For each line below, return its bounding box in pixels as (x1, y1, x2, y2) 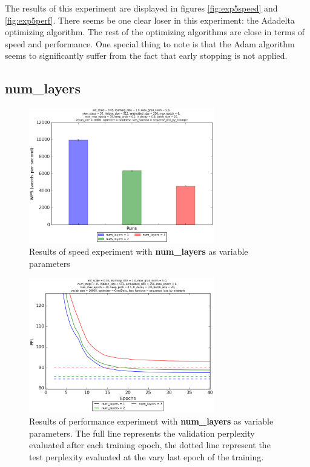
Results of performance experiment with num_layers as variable (29, 415, 274, 428)
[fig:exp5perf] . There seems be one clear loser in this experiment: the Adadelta (5, 13, 295, 26)
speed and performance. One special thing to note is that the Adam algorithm (5, 37, 295, 50)
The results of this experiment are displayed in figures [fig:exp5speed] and (5, 2, 278, 14)
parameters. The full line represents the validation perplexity (29, 426, 255, 439)
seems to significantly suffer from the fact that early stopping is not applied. (5, 49, 288, 62)
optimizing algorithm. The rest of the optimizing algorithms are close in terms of (5, 25, 305, 38)
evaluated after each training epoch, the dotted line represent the (29, 438, 271, 451)
